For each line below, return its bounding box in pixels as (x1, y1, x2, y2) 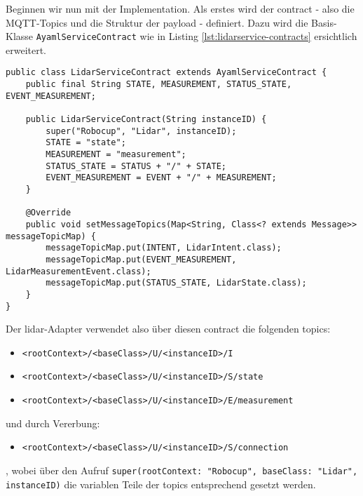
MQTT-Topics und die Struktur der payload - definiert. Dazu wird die (6, 15, 308, 29)
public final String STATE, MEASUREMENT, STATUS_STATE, (25, 79, 292, 90)
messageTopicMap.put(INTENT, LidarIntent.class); (46, 243, 282, 253)
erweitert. (6, 42, 47, 57)
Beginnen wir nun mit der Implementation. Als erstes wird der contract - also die (6, 1, 355, 15)
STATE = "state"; (46, 138, 126, 148)
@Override (25, 208, 71, 218)
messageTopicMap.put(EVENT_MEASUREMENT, (46, 254, 237, 264)
